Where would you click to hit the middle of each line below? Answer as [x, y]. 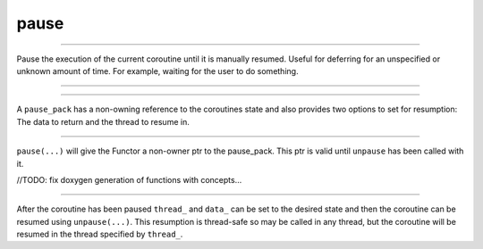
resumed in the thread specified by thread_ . [100, 234]
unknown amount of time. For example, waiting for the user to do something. [157, 71]
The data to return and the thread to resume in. [103, 121]
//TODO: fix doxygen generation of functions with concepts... [129, 179]
